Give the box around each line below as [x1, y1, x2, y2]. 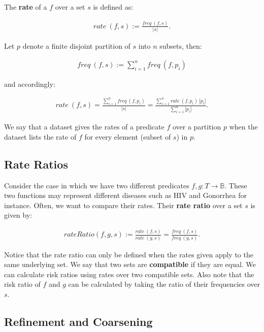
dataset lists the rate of [4, 131, 77, 142]
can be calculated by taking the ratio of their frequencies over [68, 279, 260, 289]
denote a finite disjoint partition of [22, 41, 130, 51]
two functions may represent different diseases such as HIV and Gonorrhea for [4, 190, 247, 201]
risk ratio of [4, 279, 41, 289]
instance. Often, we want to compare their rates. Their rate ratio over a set [4, 200, 243, 210]
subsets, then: [159, 41, 202, 51]
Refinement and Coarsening [4, 313, 153, 329]
